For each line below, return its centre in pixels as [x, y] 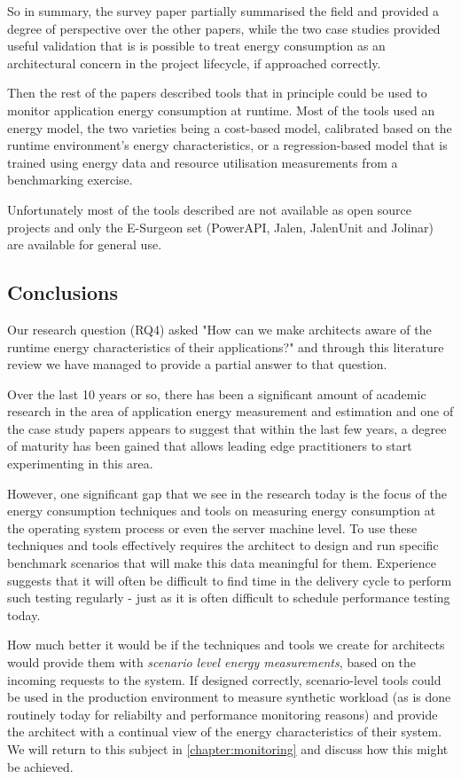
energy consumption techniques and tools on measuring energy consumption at [222, 511]
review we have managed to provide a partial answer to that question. [197, 364]
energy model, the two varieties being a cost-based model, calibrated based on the [230, 127]
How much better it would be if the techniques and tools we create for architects [226, 645]
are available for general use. [85, 244]
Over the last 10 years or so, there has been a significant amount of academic [217, 393]
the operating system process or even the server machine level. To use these [212, 527]
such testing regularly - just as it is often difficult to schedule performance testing [229, 598]
